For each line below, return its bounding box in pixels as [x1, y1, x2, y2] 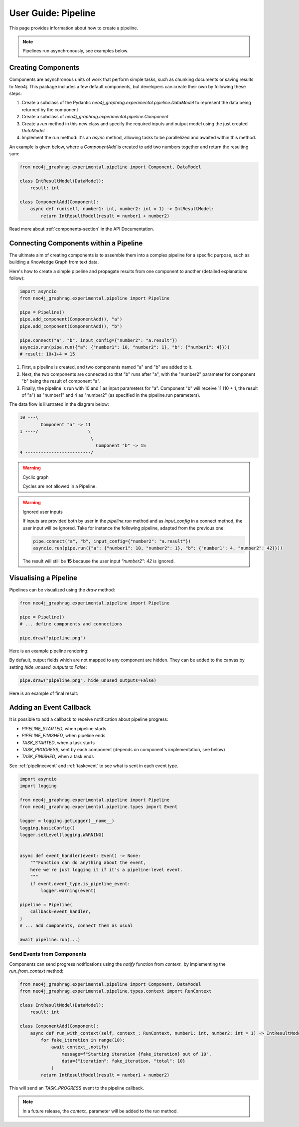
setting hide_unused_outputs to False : [9, 664, 87, 670]
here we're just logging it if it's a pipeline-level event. [30, 866, 183, 872]
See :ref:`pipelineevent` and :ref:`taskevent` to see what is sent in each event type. [9, 763, 179, 769]
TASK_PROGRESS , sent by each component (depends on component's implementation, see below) [21, 747, 225, 753]
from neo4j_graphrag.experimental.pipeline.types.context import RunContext [19, 988, 212, 994]
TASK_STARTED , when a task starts [21, 739, 95, 746]
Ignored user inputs [22, 509, 63, 515]
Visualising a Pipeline [9, 573, 77, 582]
